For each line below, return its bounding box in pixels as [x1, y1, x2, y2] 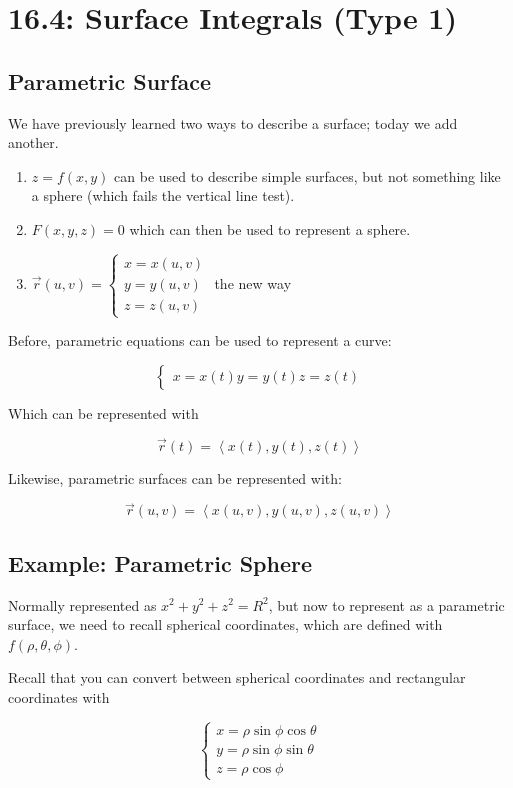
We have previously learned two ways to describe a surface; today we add [8, 112, 458, 133]
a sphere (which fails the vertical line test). [31, 185, 295, 206]
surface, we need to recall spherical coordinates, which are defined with [8, 614, 443, 635]
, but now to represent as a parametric [268, 594, 505, 615]
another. [8, 132, 59, 153]
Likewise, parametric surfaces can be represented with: [8, 467, 342, 488]
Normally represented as [8, 594, 157, 615]
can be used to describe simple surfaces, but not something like [114, 165, 501, 186]
